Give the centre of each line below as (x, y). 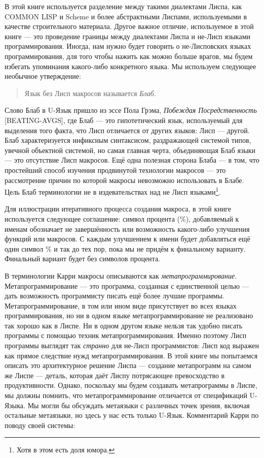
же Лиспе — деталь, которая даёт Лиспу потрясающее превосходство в (115, 375)
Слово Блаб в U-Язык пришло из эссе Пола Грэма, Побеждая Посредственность (131, 110)
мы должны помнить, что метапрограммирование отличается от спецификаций (126, 395)
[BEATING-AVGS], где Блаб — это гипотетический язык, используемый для (124, 120)
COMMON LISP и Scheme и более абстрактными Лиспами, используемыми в (126, 16)
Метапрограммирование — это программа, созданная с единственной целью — (127, 285)
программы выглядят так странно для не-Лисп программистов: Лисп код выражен (132, 345)
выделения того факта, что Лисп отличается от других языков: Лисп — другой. (127, 130)
